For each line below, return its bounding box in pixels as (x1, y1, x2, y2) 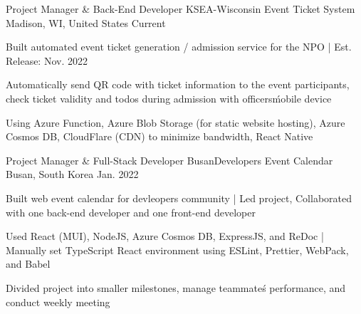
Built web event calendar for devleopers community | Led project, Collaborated (6, 190, 352, 205)
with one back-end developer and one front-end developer (6, 204, 256, 219)
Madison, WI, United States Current (6, 15, 166, 30)
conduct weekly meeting (6, 294, 110, 309)
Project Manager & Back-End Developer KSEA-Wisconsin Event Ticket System (6, 1, 355, 16)
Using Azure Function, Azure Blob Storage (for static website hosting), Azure (6, 115, 345, 130)
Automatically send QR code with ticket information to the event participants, (6, 77, 350, 92)
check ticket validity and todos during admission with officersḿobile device (6, 90, 332, 105)
